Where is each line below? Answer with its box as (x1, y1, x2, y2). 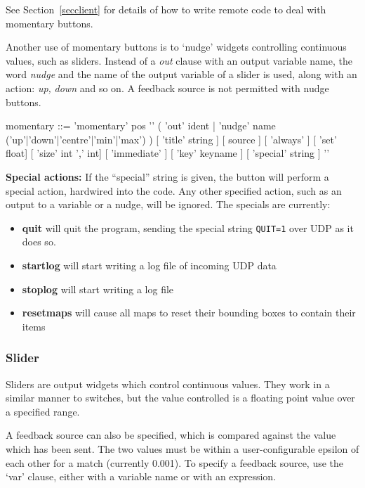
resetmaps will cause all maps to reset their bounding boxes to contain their (22, 305, 356, 320)
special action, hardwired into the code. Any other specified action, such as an (6, 183, 342, 198)
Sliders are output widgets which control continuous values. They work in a (6, 376, 330, 391)
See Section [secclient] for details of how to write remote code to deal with (6, 2, 326, 16)
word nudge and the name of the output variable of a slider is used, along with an (6, 67, 357, 82)
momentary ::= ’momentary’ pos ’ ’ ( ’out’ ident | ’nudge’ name (6, 118, 276, 133)
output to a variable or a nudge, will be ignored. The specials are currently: (6, 197, 331, 212)
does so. (22, 234, 56, 249)
